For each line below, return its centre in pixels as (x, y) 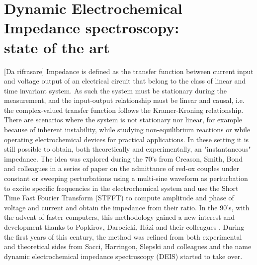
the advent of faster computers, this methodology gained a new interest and (119, 217)
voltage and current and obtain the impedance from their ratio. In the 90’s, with (127, 207)
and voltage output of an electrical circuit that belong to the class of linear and (125, 81)
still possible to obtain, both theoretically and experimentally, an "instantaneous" (128, 149)
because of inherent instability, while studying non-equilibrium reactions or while (127, 130)
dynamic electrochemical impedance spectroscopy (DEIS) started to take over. (123, 256)
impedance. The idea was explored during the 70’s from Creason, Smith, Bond (124, 158)
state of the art (57, 47)
